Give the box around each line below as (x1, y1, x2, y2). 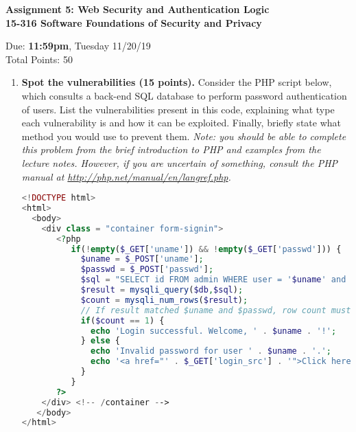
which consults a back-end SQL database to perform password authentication (21, 88, 347, 102)
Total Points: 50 (5, 52, 73, 66)
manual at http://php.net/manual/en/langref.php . (21, 169, 231, 183)
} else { (80, 336, 120, 346)
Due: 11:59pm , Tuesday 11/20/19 (5, 38, 151, 53)
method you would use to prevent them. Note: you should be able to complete (21, 128, 346, 143)
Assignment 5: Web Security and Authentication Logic (5, 2, 270, 16)
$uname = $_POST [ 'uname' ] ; (80, 254, 204, 264)
